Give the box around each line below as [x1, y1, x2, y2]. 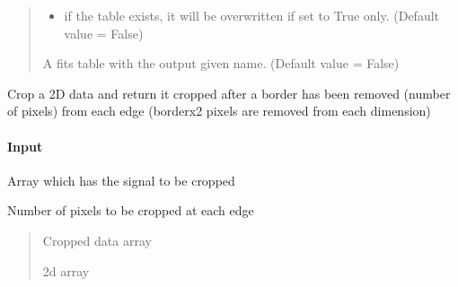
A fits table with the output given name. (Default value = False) [42, 54, 400, 73]
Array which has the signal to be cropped [7, 170, 235, 189]
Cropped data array [42, 230, 152, 249]
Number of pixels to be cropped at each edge [7, 201, 254, 220]
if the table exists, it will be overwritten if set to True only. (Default [64, 6, 440, 24]
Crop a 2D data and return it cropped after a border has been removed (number [7, 83, 451, 102]
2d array [42, 261, 90, 280]
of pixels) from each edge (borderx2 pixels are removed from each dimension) [7, 101, 431, 120]
